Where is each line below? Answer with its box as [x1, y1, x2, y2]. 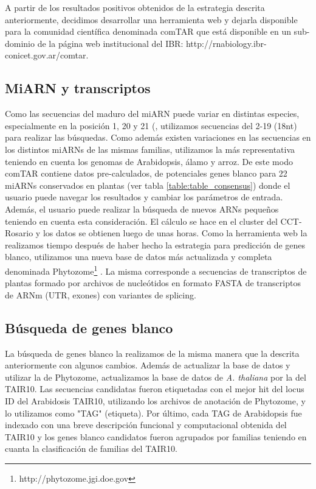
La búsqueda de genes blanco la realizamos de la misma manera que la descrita [5, 347, 300, 359]
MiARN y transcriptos [5, 79, 151, 97]
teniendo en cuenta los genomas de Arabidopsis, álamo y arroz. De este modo [5, 155, 293, 167]
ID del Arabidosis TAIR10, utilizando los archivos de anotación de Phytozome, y [5, 394, 306, 407]
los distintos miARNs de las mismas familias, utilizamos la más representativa [5, 142, 295, 155]
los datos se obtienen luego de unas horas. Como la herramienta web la [43, 227, 307, 239]
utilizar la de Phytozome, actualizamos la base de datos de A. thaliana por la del [5, 370, 306, 383]
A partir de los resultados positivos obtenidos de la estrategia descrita [5, 1, 265, 13]
